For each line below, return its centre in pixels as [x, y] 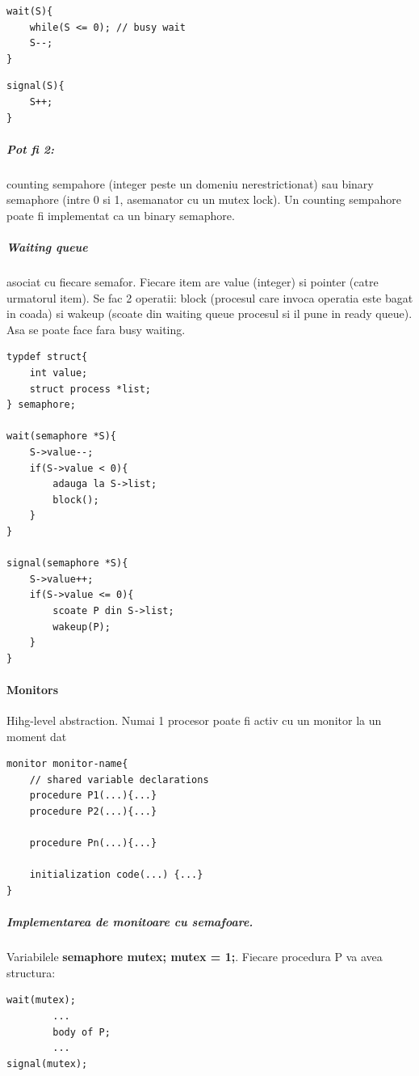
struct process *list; [90, 389]
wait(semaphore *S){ [62, 436]
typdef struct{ [47, 357]
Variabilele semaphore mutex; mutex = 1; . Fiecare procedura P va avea [195, 957]
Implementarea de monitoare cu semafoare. [130, 922]
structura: [31, 972]
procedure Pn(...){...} [93, 843]
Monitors [33, 689]
